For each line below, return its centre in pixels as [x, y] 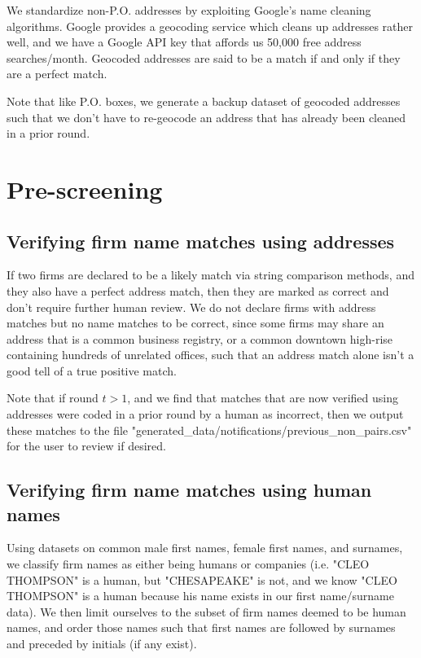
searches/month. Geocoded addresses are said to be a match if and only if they [204, 57]
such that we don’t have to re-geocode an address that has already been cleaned [206, 117]
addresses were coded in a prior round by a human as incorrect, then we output [205, 414]
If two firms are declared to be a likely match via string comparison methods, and [210, 275]
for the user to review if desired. [86, 446]
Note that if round [53, 398]
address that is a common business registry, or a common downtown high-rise [200, 338]
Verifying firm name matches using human [189, 490]
